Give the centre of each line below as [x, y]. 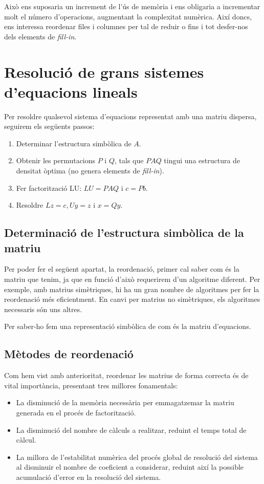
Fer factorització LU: [49, 188]
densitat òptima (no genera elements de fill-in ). [90, 171]
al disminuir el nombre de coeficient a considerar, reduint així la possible [130, 467]
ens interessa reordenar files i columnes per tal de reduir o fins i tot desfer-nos [126, 26]
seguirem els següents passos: [49, 126]
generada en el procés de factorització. [76, 412]
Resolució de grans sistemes [104, 71]
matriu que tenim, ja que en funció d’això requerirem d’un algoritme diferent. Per [132, 279]
